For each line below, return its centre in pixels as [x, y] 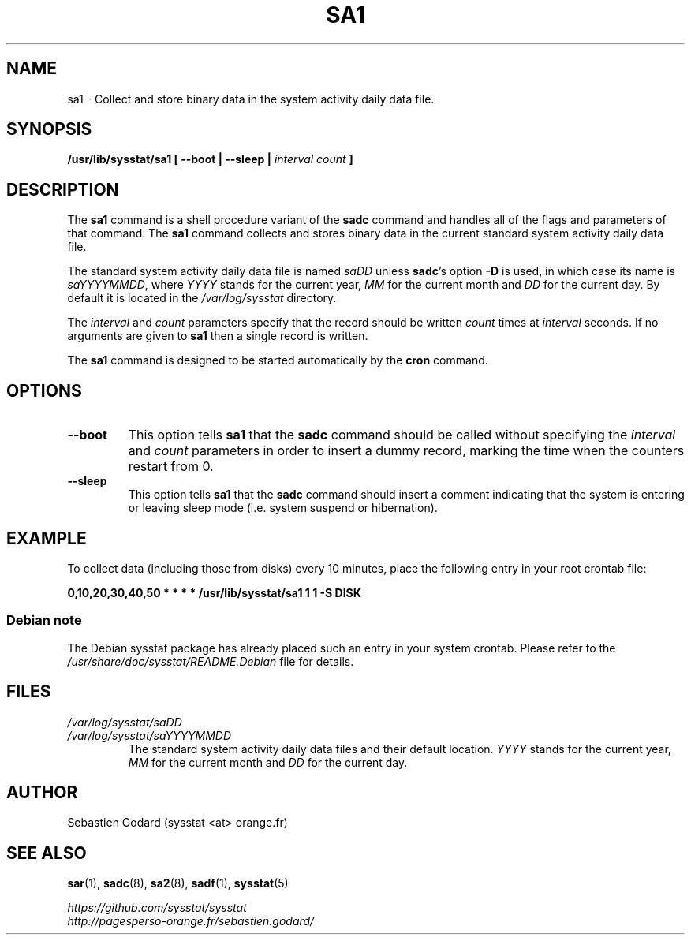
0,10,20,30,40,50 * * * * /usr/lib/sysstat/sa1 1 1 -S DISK [214, 592]
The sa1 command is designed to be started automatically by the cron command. [278, 360]
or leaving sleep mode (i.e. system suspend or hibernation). [283, 508]
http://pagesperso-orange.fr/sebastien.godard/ [191, 921]
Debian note [44, 620]
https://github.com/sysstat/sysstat [157, 908]
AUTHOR [42, 792]
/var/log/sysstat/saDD [125, 722]
